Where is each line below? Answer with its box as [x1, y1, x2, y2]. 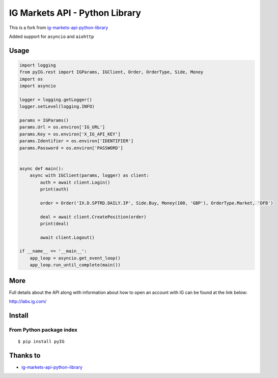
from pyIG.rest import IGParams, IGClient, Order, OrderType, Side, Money [19, 69, 204, 75]
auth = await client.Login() [40, 180, 111, 185]
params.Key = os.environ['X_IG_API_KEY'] [19, 131, 121, 137]
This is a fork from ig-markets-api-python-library [9, 25, 108, 31]
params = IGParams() [19, 118, 69, 123]
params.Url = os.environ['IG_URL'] [19, 125, 105, 130]
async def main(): [19, 165, 64, 171]
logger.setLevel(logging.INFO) [19, 104, 95, 109]
